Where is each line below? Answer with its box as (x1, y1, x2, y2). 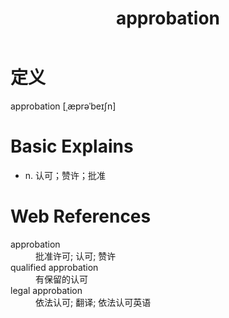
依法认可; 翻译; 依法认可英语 (35, 296, 152, 308)
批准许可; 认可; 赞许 (35, 250, 117, 262)
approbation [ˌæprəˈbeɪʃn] (10, 100, 117, 112)
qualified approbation (10, 261, 99, 273)
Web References (10, 205, 152, 228)
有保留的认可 (35, 273, 88, 285)
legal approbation (10, 284, 83, 296)
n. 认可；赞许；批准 (24, 169, 107, 181)
